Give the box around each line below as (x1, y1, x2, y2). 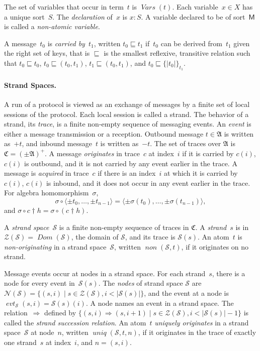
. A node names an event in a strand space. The (85, 297, 234, 308)
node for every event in (4, 278, 75, 288)
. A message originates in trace (45, 148, 140, 158)
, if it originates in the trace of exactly (138, 327, 256, 337)
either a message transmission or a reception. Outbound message (4, 128, 204, 139)
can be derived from (160, 38, 222, 48)
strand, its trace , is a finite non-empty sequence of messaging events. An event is (4, 119, 251, 129)
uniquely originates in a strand (154, 317, 249, 327)
